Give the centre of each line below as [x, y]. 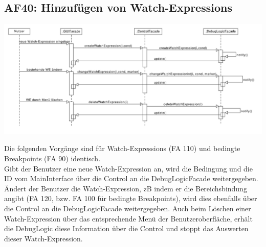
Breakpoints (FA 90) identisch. [52, 158]
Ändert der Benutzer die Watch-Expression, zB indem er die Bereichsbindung [126, 188]
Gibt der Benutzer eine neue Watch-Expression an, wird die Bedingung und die [128, 168]
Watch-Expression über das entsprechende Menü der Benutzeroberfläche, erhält [128, 218]
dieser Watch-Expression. [43, 238]
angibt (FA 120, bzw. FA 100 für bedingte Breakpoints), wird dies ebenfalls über [131, 198]
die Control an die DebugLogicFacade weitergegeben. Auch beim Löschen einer [128, 208]
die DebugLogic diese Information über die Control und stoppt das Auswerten [126, 228]
